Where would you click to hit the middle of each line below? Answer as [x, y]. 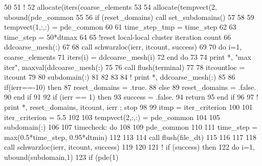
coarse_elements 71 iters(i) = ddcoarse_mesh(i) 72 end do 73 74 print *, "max [128, 56]
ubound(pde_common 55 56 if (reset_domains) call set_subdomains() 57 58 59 [129, 17]
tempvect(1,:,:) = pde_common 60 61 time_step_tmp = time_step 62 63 [120, 27]
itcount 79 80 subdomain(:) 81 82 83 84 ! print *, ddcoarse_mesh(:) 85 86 [120, 77]
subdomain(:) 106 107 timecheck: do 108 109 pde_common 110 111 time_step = [131, 127]
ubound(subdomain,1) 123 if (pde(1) [61, 157]
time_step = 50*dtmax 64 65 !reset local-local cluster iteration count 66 [118, 37]
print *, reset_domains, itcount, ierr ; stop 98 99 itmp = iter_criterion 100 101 [128, 106]
